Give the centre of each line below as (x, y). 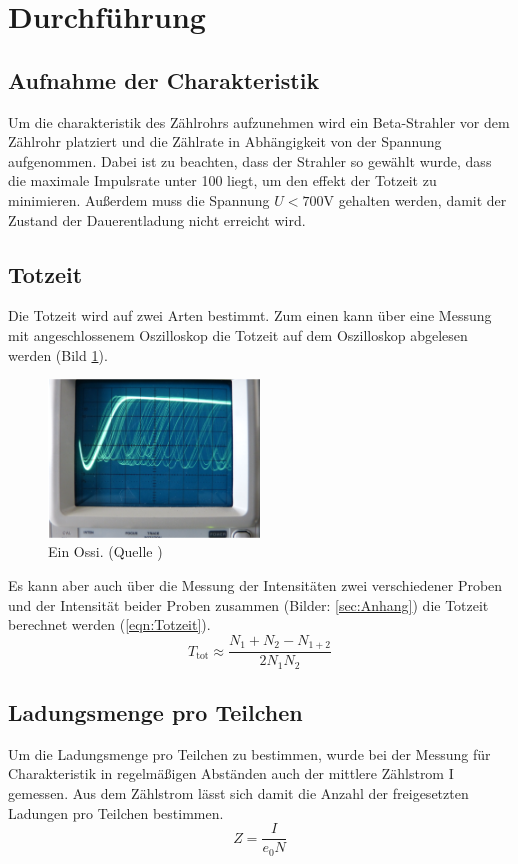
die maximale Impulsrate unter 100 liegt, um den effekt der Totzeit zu (222, 180)
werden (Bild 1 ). (58, 354)
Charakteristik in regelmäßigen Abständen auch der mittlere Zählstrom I (231, 773)
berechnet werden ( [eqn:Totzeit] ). (109, 624)
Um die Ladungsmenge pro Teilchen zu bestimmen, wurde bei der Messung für (249, 753)
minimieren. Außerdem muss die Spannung (139, 199)
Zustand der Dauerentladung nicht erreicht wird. (157, 219)
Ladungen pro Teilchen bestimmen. (116, 812)
